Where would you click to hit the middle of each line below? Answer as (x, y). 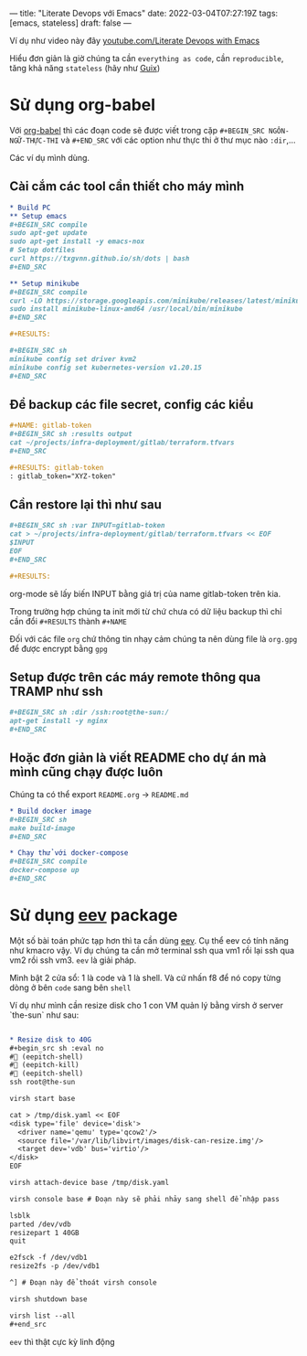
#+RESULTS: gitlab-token (57, 467)
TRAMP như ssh (56, 692)
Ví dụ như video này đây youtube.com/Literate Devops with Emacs (135, 41)
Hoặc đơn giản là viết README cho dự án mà (138, 758)
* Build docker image (51, 811)
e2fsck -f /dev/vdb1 (49, 1258)
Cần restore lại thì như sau (85, 504)
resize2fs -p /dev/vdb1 (55, 1266)
